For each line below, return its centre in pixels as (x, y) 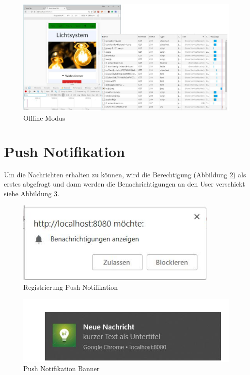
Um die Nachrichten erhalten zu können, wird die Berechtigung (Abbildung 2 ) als (125, 174)
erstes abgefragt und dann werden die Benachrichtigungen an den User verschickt (125, 184)
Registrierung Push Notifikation (71, 287)
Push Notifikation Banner (62, 368)
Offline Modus (44, 118)
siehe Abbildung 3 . (32, 193)
